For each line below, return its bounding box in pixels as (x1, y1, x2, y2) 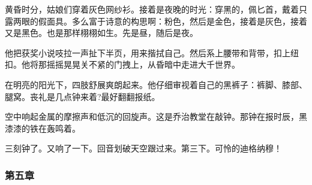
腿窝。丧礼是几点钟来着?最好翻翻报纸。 (5, 90, 160, 102)
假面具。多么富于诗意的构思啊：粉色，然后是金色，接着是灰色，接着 (38, 14, 307, 27)
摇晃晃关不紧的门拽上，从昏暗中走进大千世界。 (55, 58, 240, 71)
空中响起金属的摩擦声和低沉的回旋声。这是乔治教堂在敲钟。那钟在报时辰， (5, 110, 299, 123)
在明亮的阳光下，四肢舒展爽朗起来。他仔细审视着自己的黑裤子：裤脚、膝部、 (5, 78, 307, 90)
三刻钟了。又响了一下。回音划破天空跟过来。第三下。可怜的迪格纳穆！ (5, 142, 282, 154)
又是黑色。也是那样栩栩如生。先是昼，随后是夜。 (5, 26, 198, 39)
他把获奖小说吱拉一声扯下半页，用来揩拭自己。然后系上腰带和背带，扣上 (5, 46, 290, 59)
